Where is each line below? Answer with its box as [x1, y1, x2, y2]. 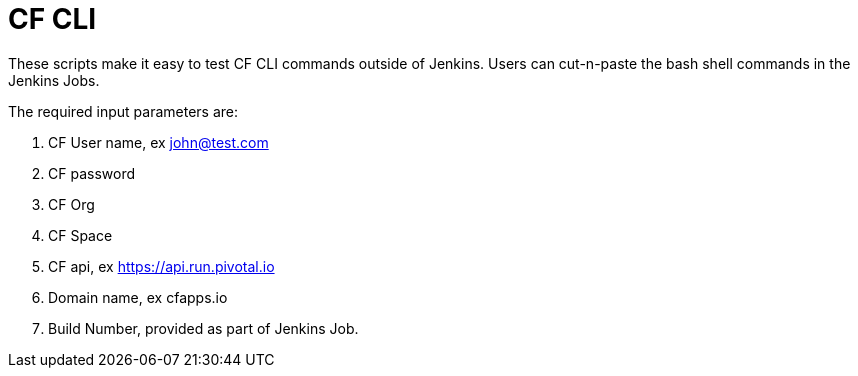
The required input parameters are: [8, 102, 239, 120]
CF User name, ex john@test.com [48, 133, 269, 151]
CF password [48, 164, 135, 182]
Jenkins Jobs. [8, 71, 100, 89]
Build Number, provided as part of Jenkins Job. [48, 319, 359, 337]
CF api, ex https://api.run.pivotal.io [48, 257, 275, 275]
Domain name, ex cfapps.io [48, 288, 228, 306]
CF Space [48, 226, 113, 244]
